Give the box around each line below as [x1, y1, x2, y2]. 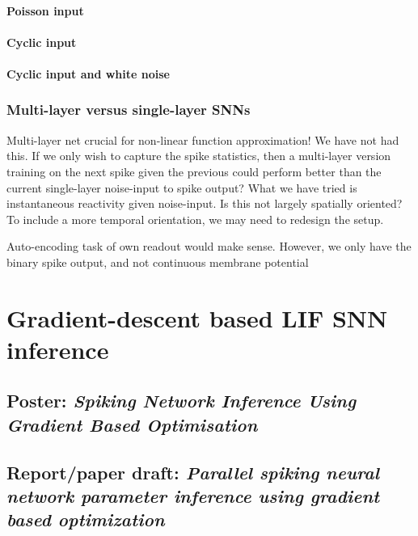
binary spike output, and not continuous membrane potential [6, 253, 309, 270]
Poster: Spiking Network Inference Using [6, 388, 357, 413]
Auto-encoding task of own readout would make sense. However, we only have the [6, 238, 412, 255]
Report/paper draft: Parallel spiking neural [6, 459, 379, 484]
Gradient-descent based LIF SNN [6, 301, 388, 334]
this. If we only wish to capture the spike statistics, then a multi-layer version [6, 147, 391, 164]
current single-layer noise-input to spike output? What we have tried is [6, 179, 357, 196]
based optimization [6, 507, 165, 532]
